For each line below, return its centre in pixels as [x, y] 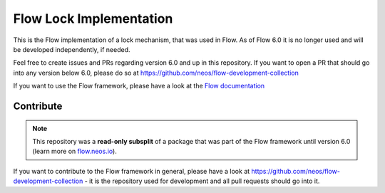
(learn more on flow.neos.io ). [75, 151]
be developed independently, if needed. [72, 49]
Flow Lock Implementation [93, 19]
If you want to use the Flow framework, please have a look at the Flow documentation [139, 86]
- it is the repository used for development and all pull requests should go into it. [202, 181]
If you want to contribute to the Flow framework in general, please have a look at [132, 171]
